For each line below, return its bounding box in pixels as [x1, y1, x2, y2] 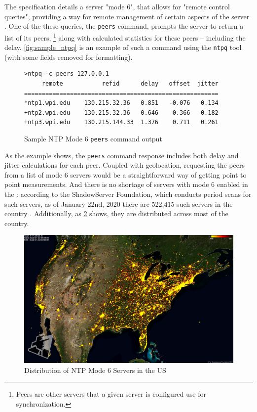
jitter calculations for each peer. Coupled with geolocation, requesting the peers [4, 160, 245, 170]
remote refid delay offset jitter [41, 80, 219, 87]
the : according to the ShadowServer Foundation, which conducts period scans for [4, 189, 252, 199]
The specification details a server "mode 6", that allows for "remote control [4, 1, 230, 11]
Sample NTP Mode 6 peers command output [24, 133, 162, 143]
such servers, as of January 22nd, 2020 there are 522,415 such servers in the [4, 198, 233, 209]
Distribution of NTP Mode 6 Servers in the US [24, 365, 166, 375]
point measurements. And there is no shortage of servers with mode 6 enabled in [4, 179, 248, 189]
